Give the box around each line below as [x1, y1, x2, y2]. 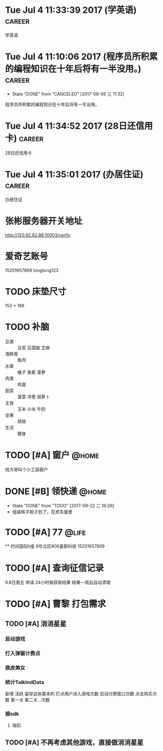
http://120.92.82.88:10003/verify [5, 232, 71, 238]
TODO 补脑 [5, 321, 49, 332]
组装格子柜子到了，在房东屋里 [12, 509, 72, 515]
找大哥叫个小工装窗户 [5, 467, 48, 473]
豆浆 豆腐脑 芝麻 [17, 345, 50, 350]
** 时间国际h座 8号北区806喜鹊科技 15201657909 [5, 543, 105, 549]
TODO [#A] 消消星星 [5, 619, 67, 628]
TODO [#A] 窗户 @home [5, 450, 99, 460]
